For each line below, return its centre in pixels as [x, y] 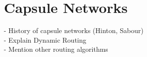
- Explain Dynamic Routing [45, 40]
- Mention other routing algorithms [56, 49]
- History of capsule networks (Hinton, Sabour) [74, 30]
